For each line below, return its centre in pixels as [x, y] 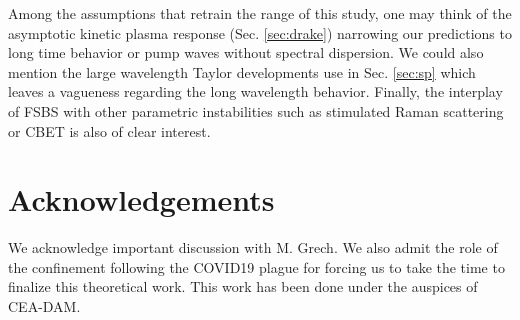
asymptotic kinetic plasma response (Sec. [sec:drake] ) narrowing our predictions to [260, 32]
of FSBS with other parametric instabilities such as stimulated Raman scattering [256, 110]
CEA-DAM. [44, 306]
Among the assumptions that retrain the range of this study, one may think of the [260, 13]
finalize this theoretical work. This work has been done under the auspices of [243, 286]
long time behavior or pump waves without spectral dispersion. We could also [246, 52]
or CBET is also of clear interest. [109, 130]
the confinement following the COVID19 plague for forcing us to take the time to [256, 266]
